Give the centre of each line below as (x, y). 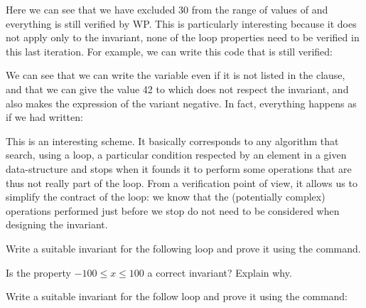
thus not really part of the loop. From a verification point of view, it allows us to (182, 182)
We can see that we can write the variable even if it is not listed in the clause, (176, 75)
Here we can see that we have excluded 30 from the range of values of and (167, 9)
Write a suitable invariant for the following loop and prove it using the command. (183, 248)
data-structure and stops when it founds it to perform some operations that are (179, 168)
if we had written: (44, 117)
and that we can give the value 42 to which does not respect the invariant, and (177, 89)
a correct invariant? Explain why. (220, 272)
